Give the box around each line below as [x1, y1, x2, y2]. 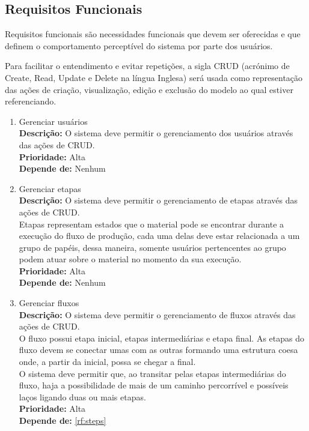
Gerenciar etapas [19, 182, 81, 194]
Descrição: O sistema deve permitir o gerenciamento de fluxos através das [19, 308, 296, 321]
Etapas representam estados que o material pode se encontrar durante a [19, 217, 284, 230]
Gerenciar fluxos [19, 297, 79, 309]
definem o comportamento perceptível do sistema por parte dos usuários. [5, 39, 273, 52]
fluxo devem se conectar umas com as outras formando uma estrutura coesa [19, 343, 298, 356]
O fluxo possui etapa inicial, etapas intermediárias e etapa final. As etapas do [19, 331, 305, 344]
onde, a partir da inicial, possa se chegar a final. [19, 355, 196, 368]
